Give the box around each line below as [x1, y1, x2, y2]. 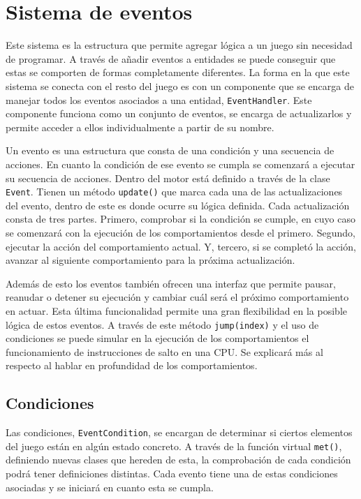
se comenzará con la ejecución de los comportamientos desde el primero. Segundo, [6, 225, 355, 239]
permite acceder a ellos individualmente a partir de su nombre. [6, 119, 274, 134]
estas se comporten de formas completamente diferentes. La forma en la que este [6, 65, 350, 80]
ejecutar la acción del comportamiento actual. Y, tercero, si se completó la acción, [6, 239, 356, 253]
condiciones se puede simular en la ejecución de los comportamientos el [6, 331, 309, 345]
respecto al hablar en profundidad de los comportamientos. [6, 358, 258, 373]
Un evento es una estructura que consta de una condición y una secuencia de [6, 143, 334, 158]
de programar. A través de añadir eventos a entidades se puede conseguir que [6, 51, 336, 66]
